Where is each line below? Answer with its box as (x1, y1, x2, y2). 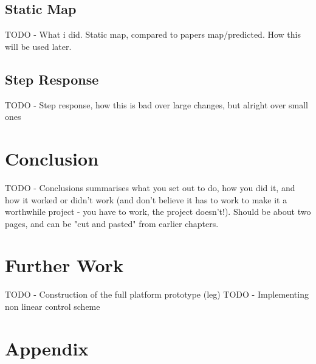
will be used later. (5, 40, 72, 52)
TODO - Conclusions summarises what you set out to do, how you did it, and (5, 181, 295, 194)
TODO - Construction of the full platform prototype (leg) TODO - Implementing (5, 288, 309, 301)
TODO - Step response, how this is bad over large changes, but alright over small (5, 98, 308, 111)
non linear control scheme (5, 300, 100, 312)
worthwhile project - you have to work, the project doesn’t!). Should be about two (5, 205, 311, 218)
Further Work (5, 253, 123, 278)
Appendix (5, 335, 89, 360)
